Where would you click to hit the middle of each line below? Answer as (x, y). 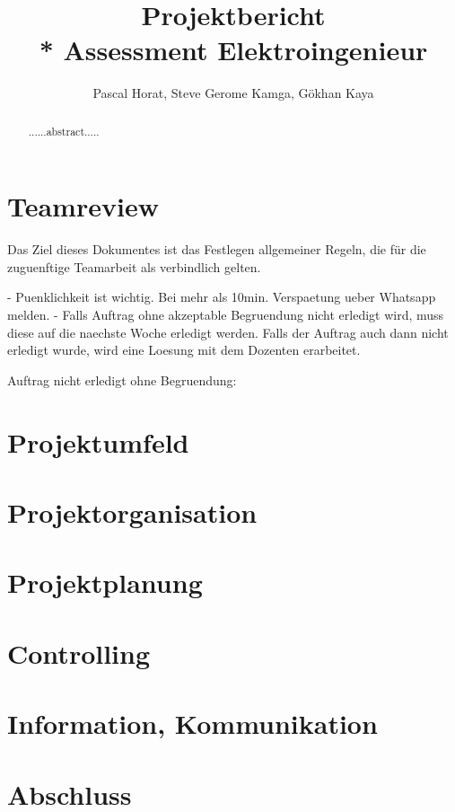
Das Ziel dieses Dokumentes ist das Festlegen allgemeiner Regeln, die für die (217, 249)
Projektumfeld (98, 441)
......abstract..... (64, 131)
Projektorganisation (132, 512)
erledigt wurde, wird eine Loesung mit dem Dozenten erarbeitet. (184, 350)
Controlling (79, 653)
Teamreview (83, 206)
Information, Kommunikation (192, 724)
